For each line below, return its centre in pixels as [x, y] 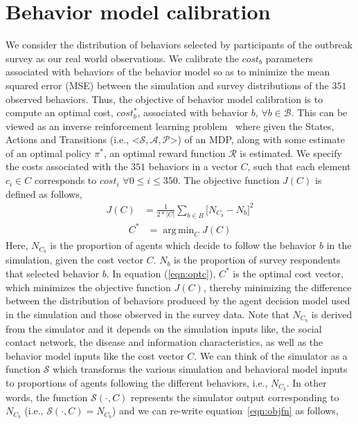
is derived [332, 314]
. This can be [319, 112]
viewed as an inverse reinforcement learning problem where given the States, [170, 126]
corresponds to [66, 180]
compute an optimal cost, [60, 112]
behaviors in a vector [193, 166]
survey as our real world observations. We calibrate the [122, 58]
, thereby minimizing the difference [277, 287]
